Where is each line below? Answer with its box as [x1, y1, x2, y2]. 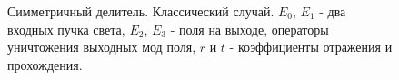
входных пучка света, [7, 19, 125, 38]
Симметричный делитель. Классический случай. [7, 2, 274, 20]
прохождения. [7, 55, 83, 74]
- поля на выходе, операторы [170, 19, 329, 38]
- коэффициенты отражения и [229, 37, 393, 56]
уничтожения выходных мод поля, [7, 37, 196, 56]
